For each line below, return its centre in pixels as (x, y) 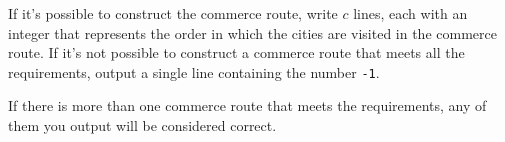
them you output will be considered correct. (142, 125)
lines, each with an (410, 13)
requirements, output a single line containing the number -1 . (194, 71)
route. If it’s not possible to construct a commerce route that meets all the (236, 52)
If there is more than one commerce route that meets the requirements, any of (247, 105)
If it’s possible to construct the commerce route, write (173, 13)
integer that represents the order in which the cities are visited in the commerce (252, 32)
